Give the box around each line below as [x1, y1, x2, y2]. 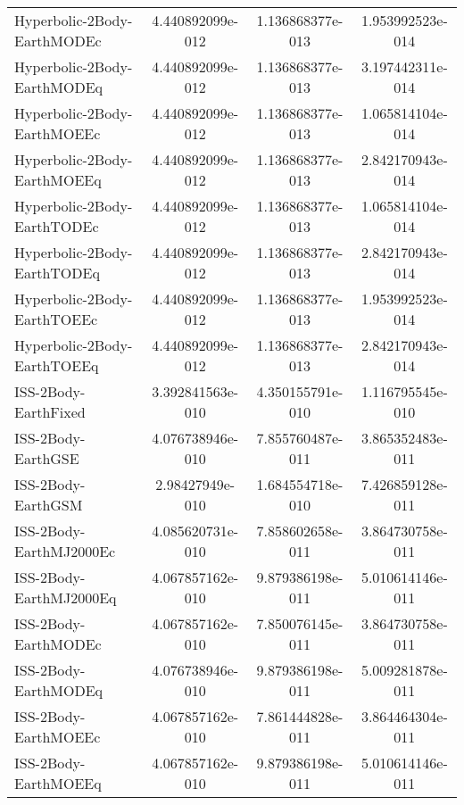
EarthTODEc [14, 216, 99, 237]
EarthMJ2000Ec [14, 541, 116, 561]
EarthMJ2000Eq [14, 587, 117, 608]
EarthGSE [14, 448, 79, 469]
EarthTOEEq [14, 355, 99, 376]
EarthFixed [14, 402, 86, 422]
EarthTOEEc [14, 309, 98, 329]
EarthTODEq [14, 262, 100, 283]
